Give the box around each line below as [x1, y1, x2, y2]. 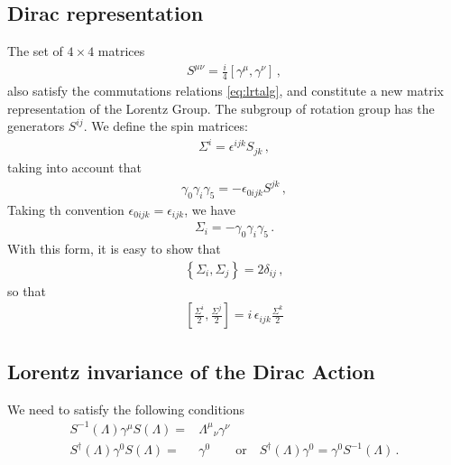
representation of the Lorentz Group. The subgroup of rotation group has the [7, 98, 435, 117]
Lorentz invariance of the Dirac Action [7, 357, 375, 385]
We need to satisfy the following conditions [7, 399, 245, 418]
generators [7, 116, 65, 135]
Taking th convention [7, 200, 124, 219]
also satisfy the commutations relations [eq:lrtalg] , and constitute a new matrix [7, 81, 444, 100]
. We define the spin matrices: [83, 116, 248, 135]
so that [7, 281, 46, 300]
